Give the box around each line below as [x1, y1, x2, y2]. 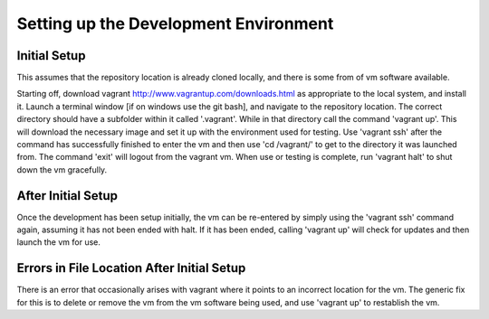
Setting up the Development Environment [16, 14, 334, 33]
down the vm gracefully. [16, 164, 108, 175]
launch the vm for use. [16, 237, 101, 248]
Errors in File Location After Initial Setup [16, 260, 246, 276]
